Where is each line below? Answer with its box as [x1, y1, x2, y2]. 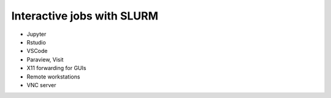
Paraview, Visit [26, 55, 64, 63]
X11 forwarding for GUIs [26, 65, 86, 72]
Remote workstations [26, 73, 80, 80]
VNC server [26, 81, 56, 88]
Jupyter [26, 30, 47, 38]
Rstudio [26, 38, 46, 46]
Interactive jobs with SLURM [11, 9, 159, 23]
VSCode [26, 47, 48, 55]
